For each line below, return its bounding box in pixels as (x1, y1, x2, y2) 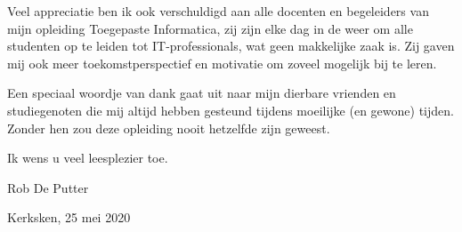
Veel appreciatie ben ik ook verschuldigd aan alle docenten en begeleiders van (7, 2, 429, 20)
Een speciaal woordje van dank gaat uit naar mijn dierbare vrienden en (7, 84, 396, 102)
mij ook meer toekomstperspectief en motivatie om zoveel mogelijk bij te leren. (7, 53, 437, 72)
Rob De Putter (7, 178, 89, 196)
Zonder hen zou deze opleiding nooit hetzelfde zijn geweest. (7, 118, 330, 137)
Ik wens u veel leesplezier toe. (7, 148, 168, 167)
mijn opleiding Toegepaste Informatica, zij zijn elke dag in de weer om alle (7, 19, 413, 37)
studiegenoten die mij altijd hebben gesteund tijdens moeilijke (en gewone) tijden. (7, 100, 454, 119)
